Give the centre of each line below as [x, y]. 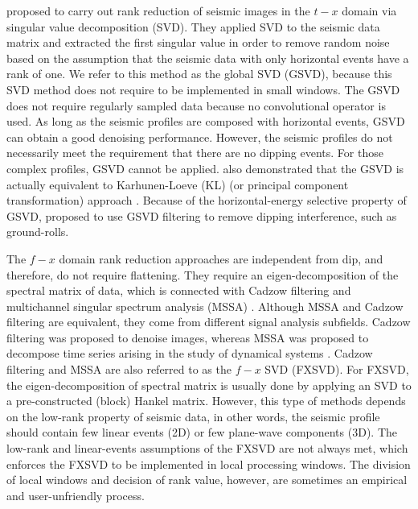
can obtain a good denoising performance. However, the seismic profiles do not [200, 137]
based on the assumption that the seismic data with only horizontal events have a [208, 58]
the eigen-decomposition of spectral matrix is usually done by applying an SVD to [209, 385]
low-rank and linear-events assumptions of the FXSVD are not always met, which [207, 448]
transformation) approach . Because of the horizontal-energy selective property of [207, 200]
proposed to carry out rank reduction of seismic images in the [158, 10]
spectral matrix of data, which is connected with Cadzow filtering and [179, 290]
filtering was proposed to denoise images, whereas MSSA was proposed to [188, 337]
